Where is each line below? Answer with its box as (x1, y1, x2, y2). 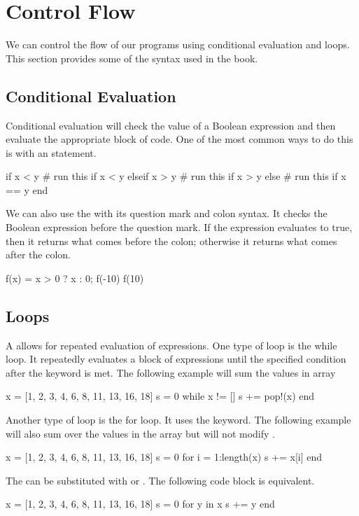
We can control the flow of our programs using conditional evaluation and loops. (6, 37, 350, 52)
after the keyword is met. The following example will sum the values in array (6, 365, 336, 379)
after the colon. (6, 247, 71, 262)
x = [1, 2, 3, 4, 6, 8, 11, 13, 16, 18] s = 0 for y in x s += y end (6, 496, 275, 511)
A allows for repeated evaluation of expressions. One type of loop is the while (6, 337, 337, 352)
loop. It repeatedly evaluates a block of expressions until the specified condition (6, 351, 346, 366)
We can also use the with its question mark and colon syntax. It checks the (6, 206, 328, 221)
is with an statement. (6, 145, 97, 160)
